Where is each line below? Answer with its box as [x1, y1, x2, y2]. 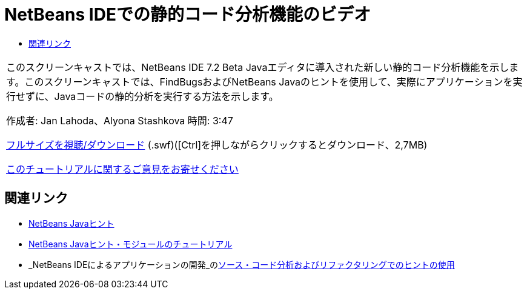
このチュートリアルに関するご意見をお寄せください [6, 162, 239, 175]
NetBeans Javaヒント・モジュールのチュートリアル [28, 238, 233, 249]
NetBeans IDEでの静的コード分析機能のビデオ [4, 4, 371, 25]
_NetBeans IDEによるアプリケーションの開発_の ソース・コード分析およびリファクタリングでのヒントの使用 [28, 259, 455, 270]
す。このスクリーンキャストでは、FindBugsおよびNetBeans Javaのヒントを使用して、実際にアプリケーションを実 [6, 75, 523, 88]
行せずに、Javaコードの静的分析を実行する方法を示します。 [6, 90, 279, 102]
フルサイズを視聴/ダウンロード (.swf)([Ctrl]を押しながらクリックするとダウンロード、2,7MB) [6, 138, 428, 151]
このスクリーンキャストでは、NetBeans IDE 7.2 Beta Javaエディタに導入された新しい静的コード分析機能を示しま [6, 61, 519, 73]
